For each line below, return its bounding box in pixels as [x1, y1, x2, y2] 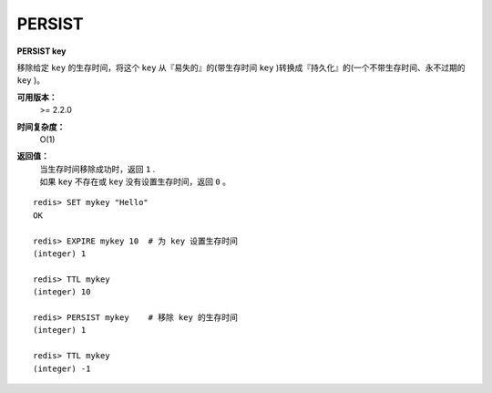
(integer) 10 [33, 287, 91, 297]
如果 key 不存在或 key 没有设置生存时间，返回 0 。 [39, 176, 231, 187]
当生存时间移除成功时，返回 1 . [39, 163, 156, 174]
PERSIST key [16, 46, 67, 57]
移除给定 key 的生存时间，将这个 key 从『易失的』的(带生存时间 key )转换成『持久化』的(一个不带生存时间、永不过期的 [16, 62, 466, 73]
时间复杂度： [16, 121, 66, 132]
